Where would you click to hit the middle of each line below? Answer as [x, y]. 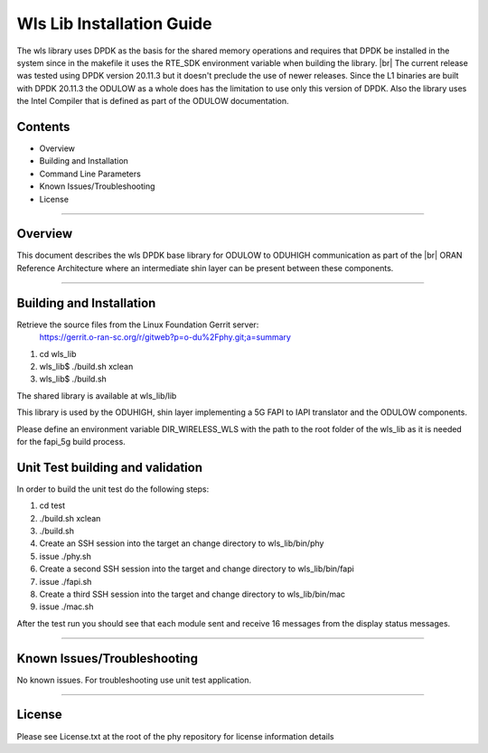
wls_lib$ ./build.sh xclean [86, 366]
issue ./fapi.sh [66, 581]
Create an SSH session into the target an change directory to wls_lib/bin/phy [182, 543]
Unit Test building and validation [110, 467]
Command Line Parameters [90, 174]
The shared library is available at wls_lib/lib [97, 395]
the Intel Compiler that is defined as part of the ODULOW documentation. [153, 101]
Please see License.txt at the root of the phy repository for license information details [175, 736]
